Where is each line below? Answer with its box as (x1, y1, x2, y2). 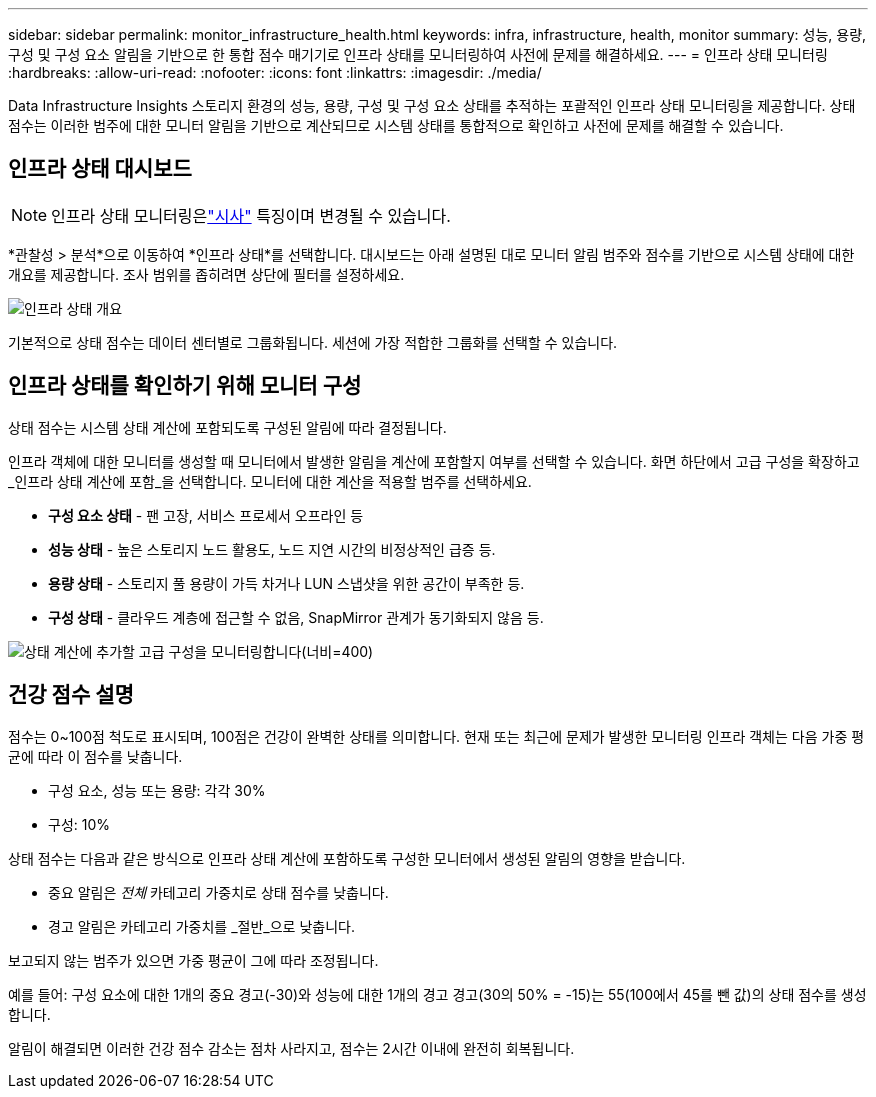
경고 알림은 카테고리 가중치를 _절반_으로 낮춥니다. (48, 917, 355, 935)
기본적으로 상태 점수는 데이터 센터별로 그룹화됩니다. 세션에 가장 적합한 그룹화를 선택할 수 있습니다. (8, 333, 618, 351)
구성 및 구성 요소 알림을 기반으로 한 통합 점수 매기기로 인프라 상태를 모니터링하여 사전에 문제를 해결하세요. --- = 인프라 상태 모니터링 (8, 46, 828, 63)
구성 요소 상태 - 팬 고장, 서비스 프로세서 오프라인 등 (48, 506, 364, 524)
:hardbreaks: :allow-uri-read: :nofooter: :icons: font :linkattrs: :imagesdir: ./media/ (8, 64, 542, 81)
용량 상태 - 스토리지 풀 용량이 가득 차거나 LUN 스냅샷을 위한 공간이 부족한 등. (48, 574, 525, 592)
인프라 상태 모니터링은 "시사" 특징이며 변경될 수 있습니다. (51, 205, 451, 226)
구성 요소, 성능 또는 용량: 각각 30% (48, 781, 266, 799)
